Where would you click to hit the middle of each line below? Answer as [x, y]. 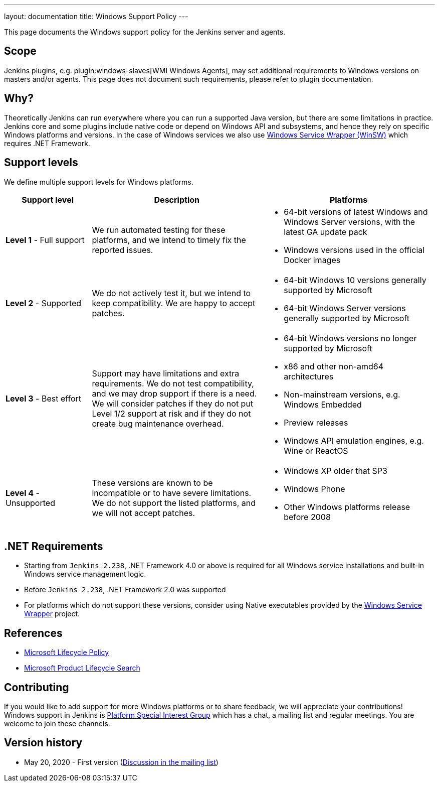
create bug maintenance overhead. [158, 423]
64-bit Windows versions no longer [350, 338]
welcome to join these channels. [57, 724]
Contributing [37, 687]
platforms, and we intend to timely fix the [169, 240]
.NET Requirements [54, 546]
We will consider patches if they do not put [173, 403]
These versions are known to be [152, 483]
